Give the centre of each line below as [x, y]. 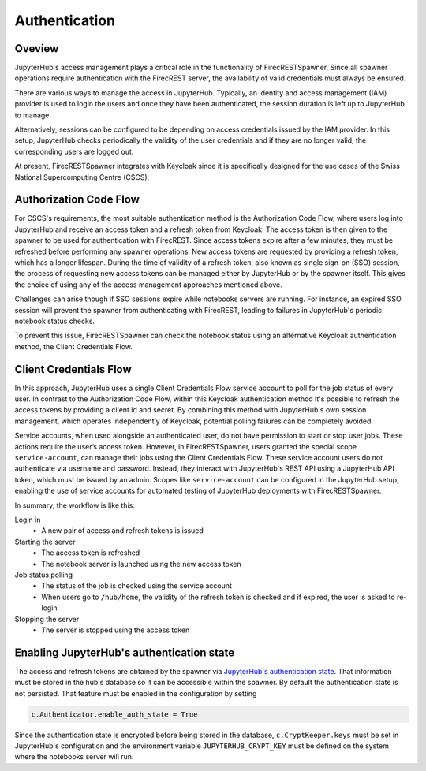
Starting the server [45, 542]
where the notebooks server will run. [74, 757]
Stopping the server [47, 619]
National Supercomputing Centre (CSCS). [82, 177]
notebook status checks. [54, 321]
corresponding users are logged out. [74, 151]
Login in [28, 520]
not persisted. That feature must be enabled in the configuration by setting [136, 693]
